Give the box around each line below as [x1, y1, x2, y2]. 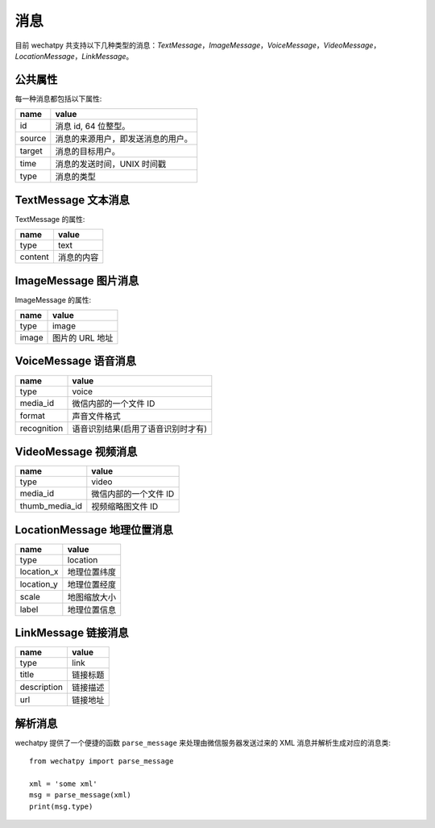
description [19, 682, 64, 693]
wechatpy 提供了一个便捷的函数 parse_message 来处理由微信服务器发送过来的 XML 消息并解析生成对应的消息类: [14, 738, 391, 747]
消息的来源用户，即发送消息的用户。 [55, 133, 193, 144]
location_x [19, 566, 59, 577]
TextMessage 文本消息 [14, 193, 130, 207]
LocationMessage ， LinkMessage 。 [14, 51, 134, 61]
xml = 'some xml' [29, 779, 97, 788]
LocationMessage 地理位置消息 [14, 523, 173, 537]
